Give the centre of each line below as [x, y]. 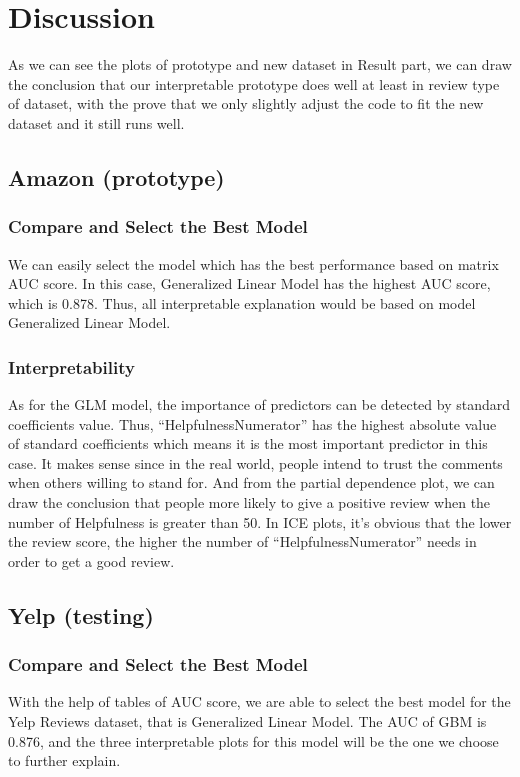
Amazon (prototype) [116, 176]
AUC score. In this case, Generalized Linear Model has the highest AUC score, [249, 283]
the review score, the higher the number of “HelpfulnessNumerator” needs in [242, 541]
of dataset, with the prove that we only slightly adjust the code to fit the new [246, 103]
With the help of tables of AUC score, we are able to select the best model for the [259, 701]
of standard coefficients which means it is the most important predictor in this [248, 443]
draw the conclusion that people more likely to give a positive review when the [249, 502]
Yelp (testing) [81, 614]
